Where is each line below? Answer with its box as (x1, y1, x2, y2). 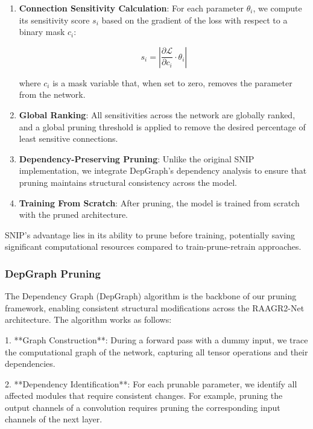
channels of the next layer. (5, 413, 103, 425)
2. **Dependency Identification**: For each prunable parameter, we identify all (5, 377, 297, 390)
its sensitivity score (19, 13, 90, 26)
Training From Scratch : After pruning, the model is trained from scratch (19, 196, 300, 209)
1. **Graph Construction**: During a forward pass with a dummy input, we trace (5, 333, 308, 346)
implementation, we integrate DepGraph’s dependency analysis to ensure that (19, 164, 307, 177)
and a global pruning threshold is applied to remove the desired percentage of (19, 120, 306, 133)
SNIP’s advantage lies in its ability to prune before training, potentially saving (5, 228, 295, 241)
